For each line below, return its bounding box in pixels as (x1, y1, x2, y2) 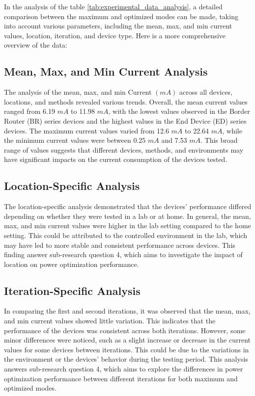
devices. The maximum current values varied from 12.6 (4, 125, 169, 135)
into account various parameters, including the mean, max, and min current (4, 21, 232, 31)
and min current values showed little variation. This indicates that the (4, 316, 216, 326)
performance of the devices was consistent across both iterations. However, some (4, 325, 246, 335)
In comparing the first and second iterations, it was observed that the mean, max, (4, 306, 251, 316)
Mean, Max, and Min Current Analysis (4, 64, 208, 79)
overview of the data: (4, 40, 67, 50)
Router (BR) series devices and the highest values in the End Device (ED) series (4, 115, 247, 126)
